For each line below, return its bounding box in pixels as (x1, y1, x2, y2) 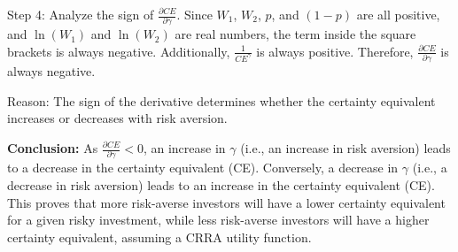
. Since (176, 5, 213, 23)
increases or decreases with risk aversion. (7, 109, 228, 127)
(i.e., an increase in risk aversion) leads (240, 139, 451, 157)
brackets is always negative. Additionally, (7, 42, 230, 60)
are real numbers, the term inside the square (175, 25, 416, 43)
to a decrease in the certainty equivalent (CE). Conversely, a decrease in (7, 158, 399, 177)
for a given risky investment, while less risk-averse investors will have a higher (7, 210, 430, 229)
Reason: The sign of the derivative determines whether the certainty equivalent (7, 91, 436, 110)
